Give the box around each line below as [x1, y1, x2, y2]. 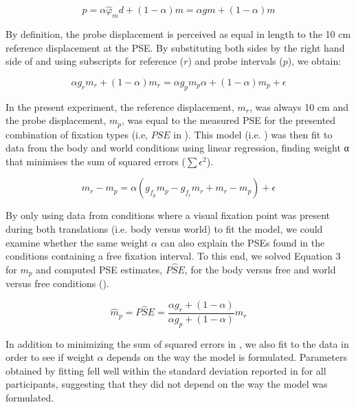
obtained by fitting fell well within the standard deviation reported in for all [5, 363, 326, 377]
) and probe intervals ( [188, 54, 283, 68]
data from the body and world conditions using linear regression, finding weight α [5, 140, 349, 155]
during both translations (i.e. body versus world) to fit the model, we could [5, 222, 323, 236]
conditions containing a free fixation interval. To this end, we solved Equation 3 [5, 249, 341, 263]
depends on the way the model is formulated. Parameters [107, 350, 347, 364]
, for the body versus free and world [184, 262, 336, 277]
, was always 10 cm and [249, 99, 348, 114]
